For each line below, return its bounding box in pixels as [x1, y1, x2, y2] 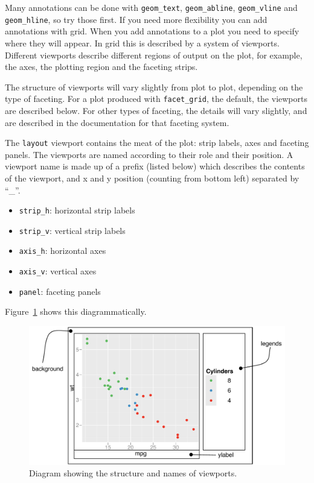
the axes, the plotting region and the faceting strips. [5, 60, 198, 73]
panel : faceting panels [19, 285, 101, 297]
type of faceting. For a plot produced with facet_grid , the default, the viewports [5, 92, 307, 105]
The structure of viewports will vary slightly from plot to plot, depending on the [5, 80, 303, 93]
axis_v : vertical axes [19, 265, 97, 277]
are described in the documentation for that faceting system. [5, 116, 229, 128]
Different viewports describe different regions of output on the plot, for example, [5, 48, 303, 61]
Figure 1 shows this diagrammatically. [5, 305, 147, 318]
